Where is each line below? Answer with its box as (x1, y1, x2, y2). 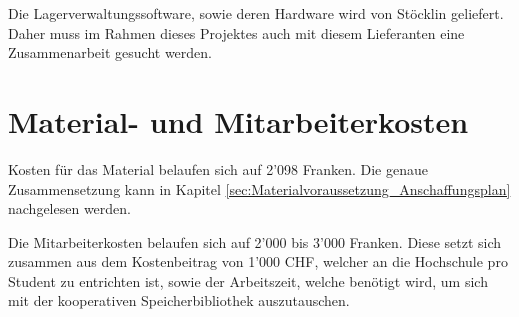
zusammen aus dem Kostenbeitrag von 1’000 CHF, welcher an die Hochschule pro (8, 251, 508, 272)
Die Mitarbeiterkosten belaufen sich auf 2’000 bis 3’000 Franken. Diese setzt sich (8, 231, 502, 252)
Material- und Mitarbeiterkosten (8, 100, 469, 141)
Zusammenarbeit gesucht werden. (8, 42, 212, 63)
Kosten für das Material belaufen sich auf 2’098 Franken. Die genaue (8, 158, 428, 179)
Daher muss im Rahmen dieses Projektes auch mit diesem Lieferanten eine (8, 22, 465, 43)
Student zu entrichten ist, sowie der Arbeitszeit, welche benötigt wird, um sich (8, 270, 488, 291)
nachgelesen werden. (8, 198, 131, 219)
